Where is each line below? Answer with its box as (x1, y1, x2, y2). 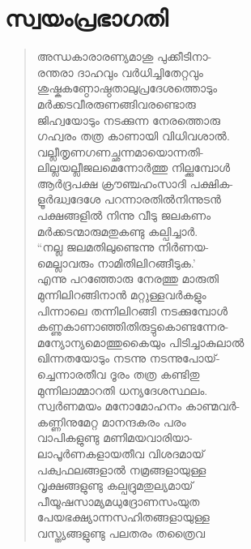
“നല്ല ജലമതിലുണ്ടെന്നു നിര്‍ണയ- (36, 238, 209, 255)
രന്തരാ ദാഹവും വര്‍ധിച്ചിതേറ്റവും (36, 63, 203, 80)
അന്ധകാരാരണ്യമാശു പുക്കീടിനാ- (36, 48, 212, 65)
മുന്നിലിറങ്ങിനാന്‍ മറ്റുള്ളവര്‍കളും (36, 286, 206, 303)
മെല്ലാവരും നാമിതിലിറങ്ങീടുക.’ (36, 254, 196, 271)
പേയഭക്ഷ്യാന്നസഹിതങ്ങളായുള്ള (36, 508, 210, 525)
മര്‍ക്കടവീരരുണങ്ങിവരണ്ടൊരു (36, 95, 196, 112)
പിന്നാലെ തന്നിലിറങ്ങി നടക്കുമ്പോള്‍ (36, 302, 228, 319)
